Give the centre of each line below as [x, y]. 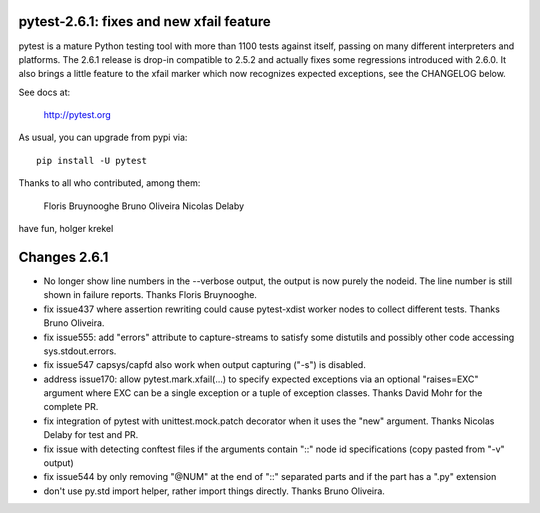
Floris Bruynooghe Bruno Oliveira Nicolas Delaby [144, 206]
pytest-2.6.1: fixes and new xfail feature [145, 21]
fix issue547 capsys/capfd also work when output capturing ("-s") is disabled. [205, 365]
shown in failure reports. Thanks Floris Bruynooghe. [150, 295]
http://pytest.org [77, 115]
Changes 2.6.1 [63, 256]
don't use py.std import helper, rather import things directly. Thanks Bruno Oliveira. [214, 491]
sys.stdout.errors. [80, 351]
